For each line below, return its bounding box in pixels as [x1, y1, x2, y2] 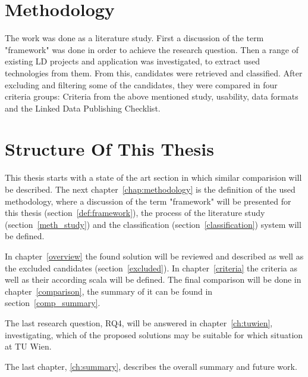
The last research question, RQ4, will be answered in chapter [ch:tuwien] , [5, 316, 273, 329]
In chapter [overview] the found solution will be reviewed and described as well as [5, 249, 304, 262]
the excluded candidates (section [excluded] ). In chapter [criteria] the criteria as [5, 261, 298, 274]
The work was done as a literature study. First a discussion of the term [5, 32, 264, 44]
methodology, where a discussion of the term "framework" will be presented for [5, 194, 291, 207]
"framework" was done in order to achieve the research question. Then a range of [5, 43, 298, 55]
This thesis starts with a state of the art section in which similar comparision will [5, 171, 302, 184]
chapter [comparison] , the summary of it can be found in [5, 285, 213, 297]
